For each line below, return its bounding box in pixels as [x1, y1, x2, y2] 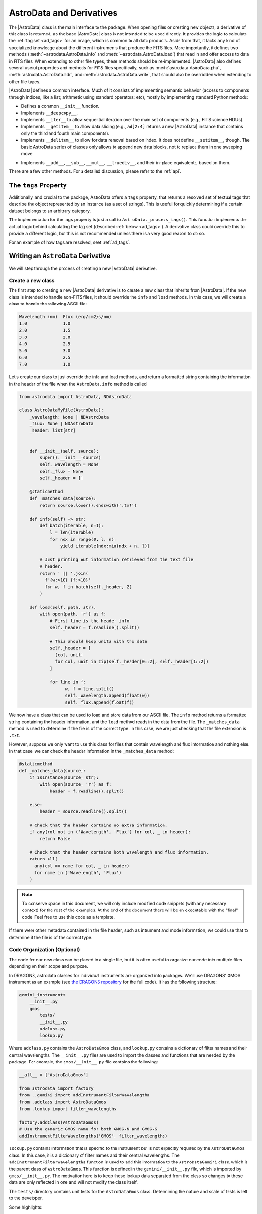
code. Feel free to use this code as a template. [22, 914, 115, 920]
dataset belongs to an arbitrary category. [9, 208, 91, 214]
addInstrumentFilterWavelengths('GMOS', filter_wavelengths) [19, 1133, 168, 1139]
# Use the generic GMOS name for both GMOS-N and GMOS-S [19, 1127, 158, 1132]
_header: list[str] [29, 428, 76, 433]
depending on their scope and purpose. [9, 963, 88, 969]
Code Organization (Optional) [9, 946, 80, 953]
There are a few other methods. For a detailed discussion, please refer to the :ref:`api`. [9, 169, 181, 174]
